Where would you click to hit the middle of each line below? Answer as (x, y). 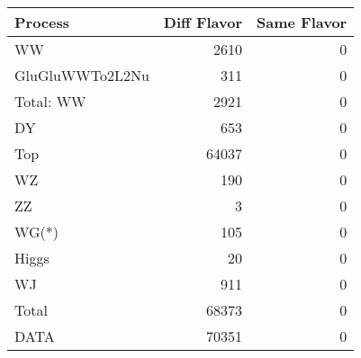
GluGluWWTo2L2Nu (82, 75)
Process (42, 22)
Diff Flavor (203, 22)
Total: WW (50, 101)
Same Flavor (302, 22)
